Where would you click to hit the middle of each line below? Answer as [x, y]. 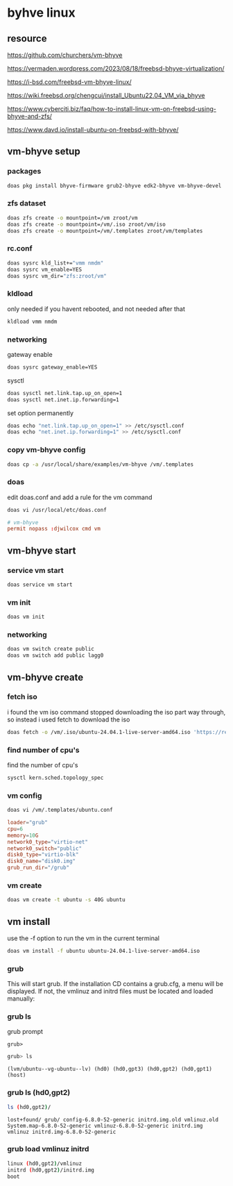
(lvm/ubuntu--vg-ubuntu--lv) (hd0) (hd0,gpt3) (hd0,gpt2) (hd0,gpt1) [110, 1069]
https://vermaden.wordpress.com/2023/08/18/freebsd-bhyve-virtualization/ [116, 68]
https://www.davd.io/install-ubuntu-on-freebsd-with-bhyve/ [93, 130]
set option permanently [41, 413]
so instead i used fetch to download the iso [69, 719]
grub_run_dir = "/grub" [38, 868]
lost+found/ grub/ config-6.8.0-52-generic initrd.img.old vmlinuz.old [113, 1119]
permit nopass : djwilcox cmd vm [54, 529]
